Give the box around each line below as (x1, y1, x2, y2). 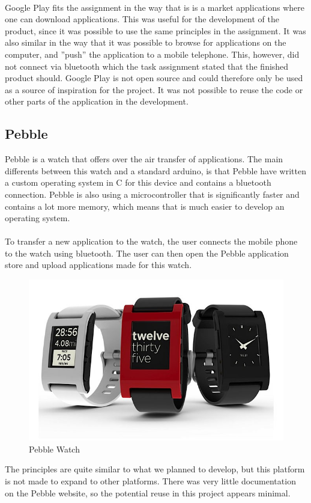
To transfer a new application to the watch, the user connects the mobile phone (5, 235, 298, 248)
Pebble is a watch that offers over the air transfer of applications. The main (5, 153, 283, 165)
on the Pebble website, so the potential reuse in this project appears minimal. (5, 486, 291, 499)
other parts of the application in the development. (5, 95, 189, 108)
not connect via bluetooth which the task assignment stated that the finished (5, 59, 289, 72)
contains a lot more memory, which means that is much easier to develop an (5, 200, 285, 212)
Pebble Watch (29, 442, 80, 455)
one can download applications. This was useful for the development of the (5, 13, 279, 25)
